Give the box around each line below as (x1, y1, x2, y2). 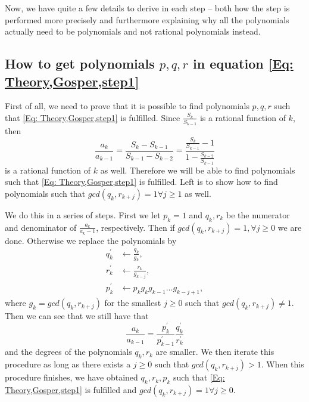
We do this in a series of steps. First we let (5, 208, 161, 221)
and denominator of (5, 221, 77, 233)
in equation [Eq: (192, 54, 294, 73)
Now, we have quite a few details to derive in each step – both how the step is (5, 2, 290, 14)
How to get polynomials (5, 54, 155, 73)
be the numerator (226, 208, 290, 221)
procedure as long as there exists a (5, 358, 131, 370)
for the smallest (104, 296, 161, 309)
